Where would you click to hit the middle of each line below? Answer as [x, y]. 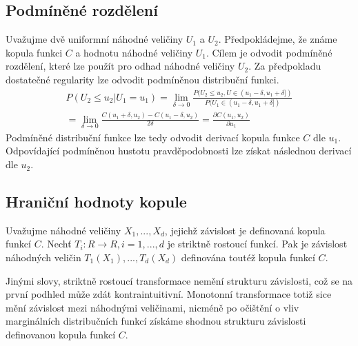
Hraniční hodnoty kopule [96, 202]
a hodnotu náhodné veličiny [134, 52]
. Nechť [56, 244]
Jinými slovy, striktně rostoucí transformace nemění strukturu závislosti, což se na [179, 280]
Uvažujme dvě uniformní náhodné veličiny [95, 39]
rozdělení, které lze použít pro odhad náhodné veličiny [120, 66]
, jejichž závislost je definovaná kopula [245, 230]
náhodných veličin [43, 257]
